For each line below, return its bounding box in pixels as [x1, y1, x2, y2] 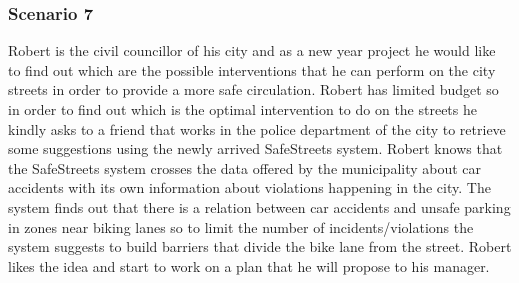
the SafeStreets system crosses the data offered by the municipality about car [8, 157, 482, 178]
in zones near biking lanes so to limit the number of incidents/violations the [8, 216, 474, 237]
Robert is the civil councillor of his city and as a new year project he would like [8, 40, 496, 61]
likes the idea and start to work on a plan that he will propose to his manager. [8, 255, 490, 276]
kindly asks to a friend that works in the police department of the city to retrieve [8, 118, 506, 139]
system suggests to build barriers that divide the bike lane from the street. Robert [8, 236, 512, 257]
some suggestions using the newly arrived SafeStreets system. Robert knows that [8, 138, 503, 159]
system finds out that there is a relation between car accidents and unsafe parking [8, 196, 511, 217]
